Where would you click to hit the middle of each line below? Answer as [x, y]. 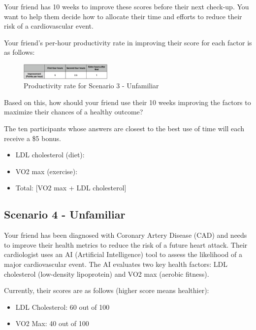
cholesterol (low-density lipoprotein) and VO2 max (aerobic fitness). [107, 274]
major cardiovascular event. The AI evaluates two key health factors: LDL [116, 264]
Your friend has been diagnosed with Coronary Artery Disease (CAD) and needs [126, 235]
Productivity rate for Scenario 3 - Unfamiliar [91, 86]
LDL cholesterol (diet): [50, 155]
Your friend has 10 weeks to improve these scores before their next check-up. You [127, 6]
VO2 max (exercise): [47, 171]
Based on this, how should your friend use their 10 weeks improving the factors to [128, 102]
